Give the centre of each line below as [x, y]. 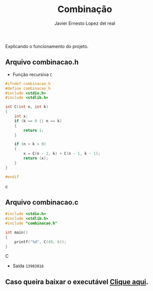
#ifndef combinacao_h [28, 84]
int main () [17, 232]
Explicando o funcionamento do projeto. [47, 46]
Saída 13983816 [28, 266]
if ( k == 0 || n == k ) [38, 121]
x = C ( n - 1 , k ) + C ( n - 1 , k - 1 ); [62, 154]
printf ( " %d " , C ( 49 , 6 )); [40, 242]
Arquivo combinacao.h [42, 62]
